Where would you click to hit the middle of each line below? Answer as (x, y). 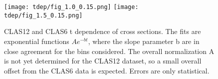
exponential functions (37, 41)
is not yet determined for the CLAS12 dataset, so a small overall (103, 61)
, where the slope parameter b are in (144, 41)
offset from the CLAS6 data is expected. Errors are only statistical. (107, 70)
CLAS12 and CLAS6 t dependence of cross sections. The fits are (103, 31)
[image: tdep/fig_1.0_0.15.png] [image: (71, 7)
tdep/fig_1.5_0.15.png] (43, 15)
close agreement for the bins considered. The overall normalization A (109, 51)
